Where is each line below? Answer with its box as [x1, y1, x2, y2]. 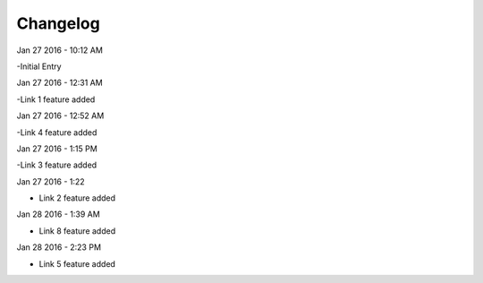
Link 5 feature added [38, 258, 116, 269]
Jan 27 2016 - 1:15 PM [16, 143, 97, 154]
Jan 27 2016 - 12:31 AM [16, 77, 103, 89]
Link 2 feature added [38, 193, 116, 203]
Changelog [16, 13, 100, 33]
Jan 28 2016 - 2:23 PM [16, 242, 102, 253]
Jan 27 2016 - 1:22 [16, 176, 85, 187]
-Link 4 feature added [16, 126, 97, 138]
